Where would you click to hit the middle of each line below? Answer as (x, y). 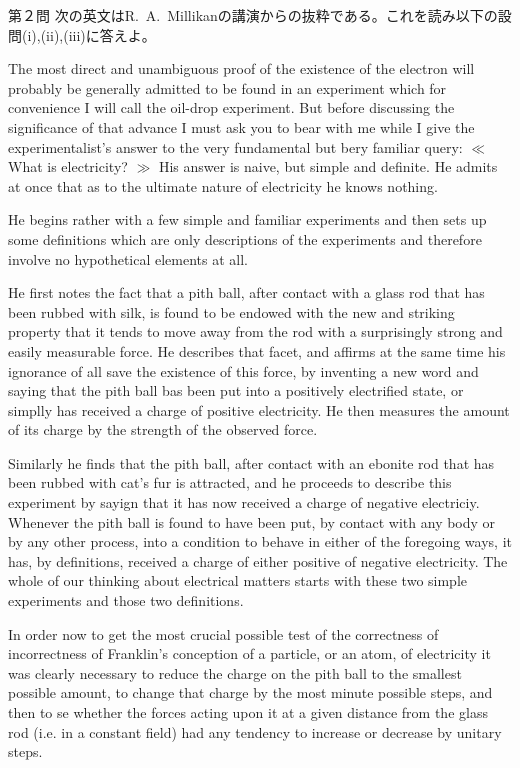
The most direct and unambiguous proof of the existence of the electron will (241, 68)
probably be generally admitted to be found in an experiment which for (227, 87)
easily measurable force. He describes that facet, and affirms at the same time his (257, 350)
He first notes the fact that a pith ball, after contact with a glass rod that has (246, 292)
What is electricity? (68, 166)
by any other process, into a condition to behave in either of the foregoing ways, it (260, 541)
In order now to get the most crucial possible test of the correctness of (223, 633)
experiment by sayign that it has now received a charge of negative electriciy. (244, 502)
